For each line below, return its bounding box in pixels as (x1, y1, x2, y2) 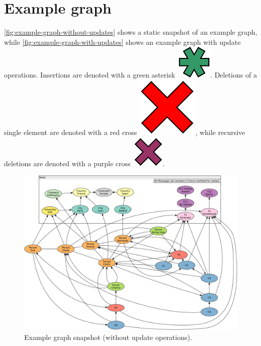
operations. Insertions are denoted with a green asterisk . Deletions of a (4, 70, 257, 80)
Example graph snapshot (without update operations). (24, 331, 192, 342)
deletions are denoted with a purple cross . (4, 158, 165, 168)
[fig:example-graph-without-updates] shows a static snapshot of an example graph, (4, 27, 257, 37)
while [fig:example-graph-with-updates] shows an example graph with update (4, 36, 241, 47)
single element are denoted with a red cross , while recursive (4, 126, 245, 137)
